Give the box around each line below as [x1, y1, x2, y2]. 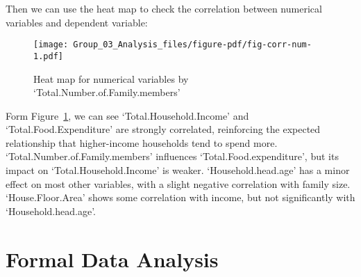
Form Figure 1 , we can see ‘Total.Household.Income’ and [6, 108, 249, 122]
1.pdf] [33, 51, 63, 61]
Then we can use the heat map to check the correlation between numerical [6, 1, 322, 15]
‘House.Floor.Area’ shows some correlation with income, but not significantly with [6, 190, 355, 205]
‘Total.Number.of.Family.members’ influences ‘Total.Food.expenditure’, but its [6, 149, 339, 164]
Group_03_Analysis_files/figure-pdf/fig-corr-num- [73, 40, 312, 50]
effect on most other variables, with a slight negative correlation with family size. [6, 176, 351, 191]
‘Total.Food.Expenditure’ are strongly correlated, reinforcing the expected [6, 122, 321, 136]
